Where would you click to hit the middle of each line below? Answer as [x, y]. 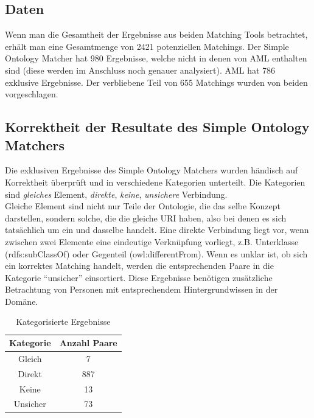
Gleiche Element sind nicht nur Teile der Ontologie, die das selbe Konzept [143, 206]
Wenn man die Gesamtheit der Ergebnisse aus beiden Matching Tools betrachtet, [156, 34]
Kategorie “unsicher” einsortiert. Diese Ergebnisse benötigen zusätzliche [139, 277]
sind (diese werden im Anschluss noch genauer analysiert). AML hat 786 [140, 70]
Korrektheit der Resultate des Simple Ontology [157, 127]
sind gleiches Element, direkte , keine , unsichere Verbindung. [116, 194]
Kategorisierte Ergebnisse [63, 322]
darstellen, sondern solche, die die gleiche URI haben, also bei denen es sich [146, 218]
